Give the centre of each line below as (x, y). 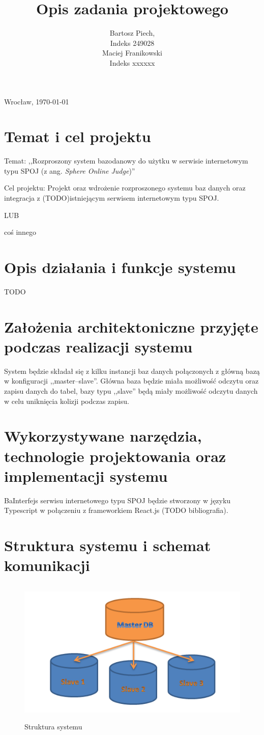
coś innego (20, 232)
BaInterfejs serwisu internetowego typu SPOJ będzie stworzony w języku (118, 500)
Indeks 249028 (132, 43)
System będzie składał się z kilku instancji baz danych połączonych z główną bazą (132, 371)
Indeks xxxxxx (132, 62)
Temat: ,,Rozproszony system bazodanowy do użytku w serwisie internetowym (126, 161)
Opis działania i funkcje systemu (120, 267)
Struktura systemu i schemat (108, 545)
